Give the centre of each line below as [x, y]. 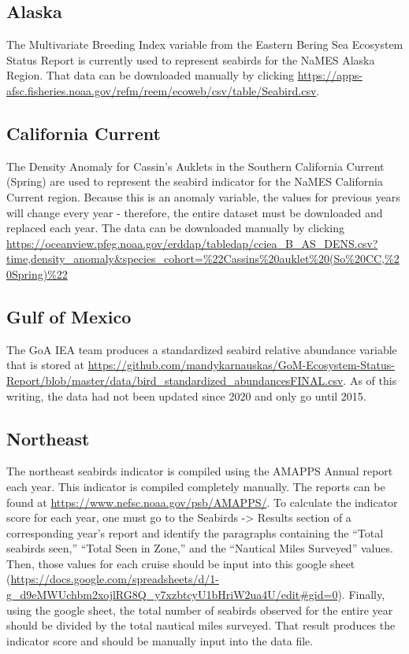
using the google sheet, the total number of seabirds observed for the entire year [200, 610]
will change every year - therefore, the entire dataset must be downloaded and [195, 212]
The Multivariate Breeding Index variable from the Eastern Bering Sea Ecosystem [205, 44]
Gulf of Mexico [69, 316]
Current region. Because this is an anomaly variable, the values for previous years [203, 196]
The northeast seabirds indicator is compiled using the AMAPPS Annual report [200, 471]
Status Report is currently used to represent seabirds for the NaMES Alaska [191, 59]
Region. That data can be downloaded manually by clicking [150, 75]
